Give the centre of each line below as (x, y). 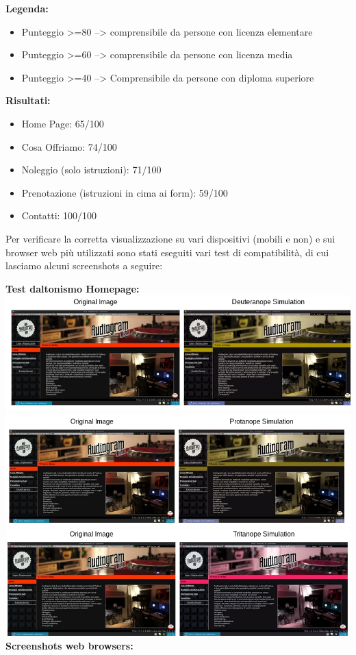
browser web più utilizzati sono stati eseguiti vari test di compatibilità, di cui (167, 252)
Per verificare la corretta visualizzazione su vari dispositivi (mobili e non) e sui (170, 238)
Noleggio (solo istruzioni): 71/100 (91, 170)
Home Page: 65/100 (63, 123)
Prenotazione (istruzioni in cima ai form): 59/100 (125, 192)
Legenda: (27, 8)
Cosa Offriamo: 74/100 (69, 146)
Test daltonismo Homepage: (73, 288)
